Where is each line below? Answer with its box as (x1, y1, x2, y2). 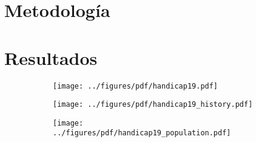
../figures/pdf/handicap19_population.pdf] (53, 129, 231, 138)
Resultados (4, 45, 98, 70)
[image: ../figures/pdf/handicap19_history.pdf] (53, 100, 253, 109)
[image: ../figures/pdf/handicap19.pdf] (53, 81, 218, 90)
